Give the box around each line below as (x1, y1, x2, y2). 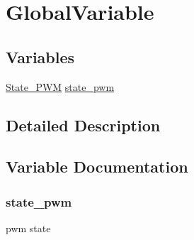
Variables (6, 45, 75, 67)
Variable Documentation (6, 156, 188, 178)
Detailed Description (6, 114, 161, 136)
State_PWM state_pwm (6, 79, 115, 94)
